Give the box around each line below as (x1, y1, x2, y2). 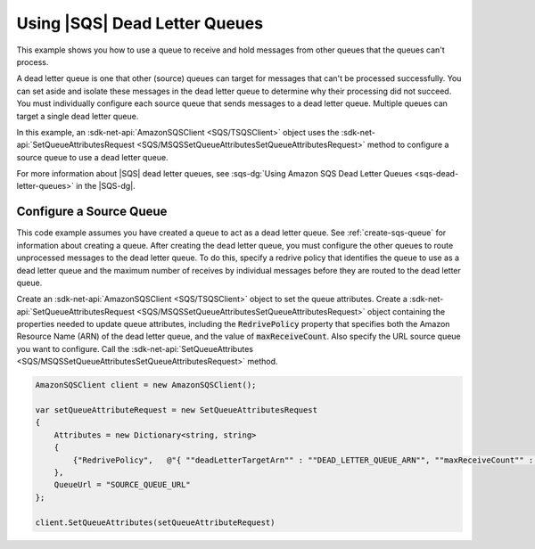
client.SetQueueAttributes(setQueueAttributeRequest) (35, 517, 276, 528)
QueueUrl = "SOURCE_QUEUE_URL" (53, 479, 191, 490)
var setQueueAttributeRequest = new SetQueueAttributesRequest (35, 406, 318, 415)
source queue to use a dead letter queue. (16, 152, 169, 162)
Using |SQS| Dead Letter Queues (16, 13, 263, 33)
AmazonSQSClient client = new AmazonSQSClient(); (35, 380, 257, 390)
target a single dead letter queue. (16, 111, 139, 121)
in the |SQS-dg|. (76, 181, 136, 192)
